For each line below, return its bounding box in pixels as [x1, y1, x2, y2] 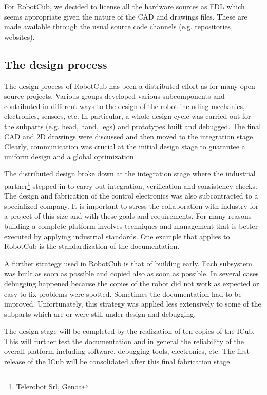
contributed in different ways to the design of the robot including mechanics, [4, 100, 245, 111]
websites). [4, 31, 35, 42]
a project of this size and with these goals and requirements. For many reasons [4, 210, 252, 221]
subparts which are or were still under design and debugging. [4, 308, 196, 319]
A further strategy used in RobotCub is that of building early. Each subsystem [4, 258, 252, 268]
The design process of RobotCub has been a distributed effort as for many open [4, 80, 255, 91]
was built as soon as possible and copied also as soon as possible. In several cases [4, 268, 259, 279]
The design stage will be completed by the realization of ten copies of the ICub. [4, 326, 255, 336]
